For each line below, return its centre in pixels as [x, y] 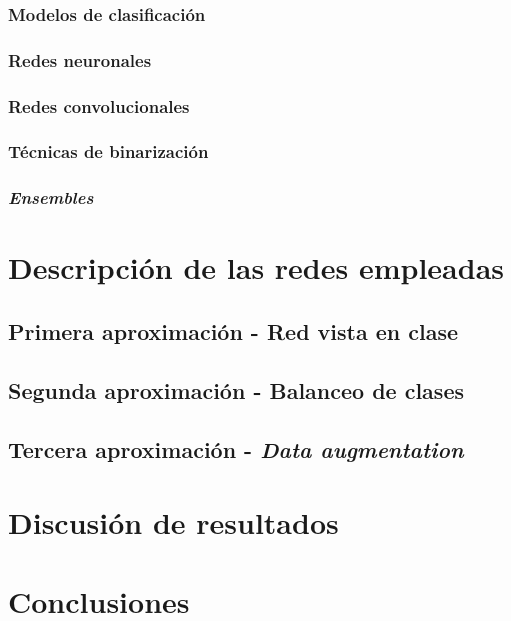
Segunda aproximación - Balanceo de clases [236, 389]
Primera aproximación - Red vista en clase [233, 330]
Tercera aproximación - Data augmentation [236, 448]
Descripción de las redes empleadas [256, 267]
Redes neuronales [80, 59]
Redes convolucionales [99, 105]
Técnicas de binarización [108, 151]
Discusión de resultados [173, 522]
